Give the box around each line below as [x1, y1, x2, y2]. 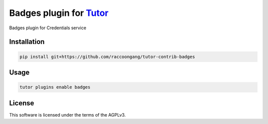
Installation [9, 38, 45, 46]
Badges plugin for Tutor [9, 7, 109, 18]
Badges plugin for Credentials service [9, 25, 86, 31]
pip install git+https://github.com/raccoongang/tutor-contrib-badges [19, 54, 196, 60]
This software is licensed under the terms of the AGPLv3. [9, 112, 126, 118]
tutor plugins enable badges [19, 84, 91, 90]
